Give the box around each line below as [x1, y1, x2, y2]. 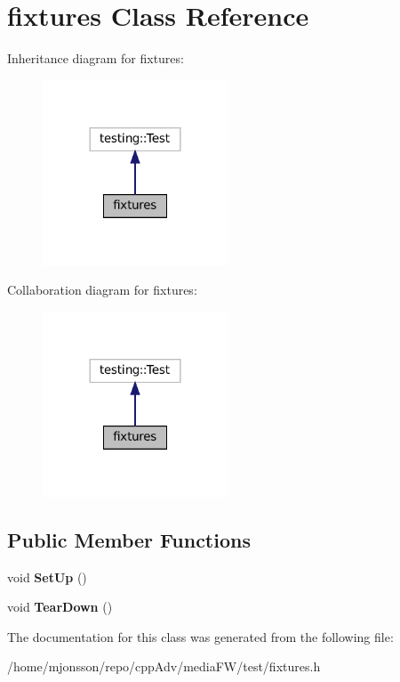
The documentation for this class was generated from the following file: [7, 627, 394, 645]
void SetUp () [7, 567, 87, 586]
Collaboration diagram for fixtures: [7, 280, 197, 299]
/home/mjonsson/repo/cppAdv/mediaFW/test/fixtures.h [7, 657, 321, 676]
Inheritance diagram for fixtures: [7, 49, 184, 68]
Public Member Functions [7, 525, 251, 553]
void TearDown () [7, 597, 113, 616]
